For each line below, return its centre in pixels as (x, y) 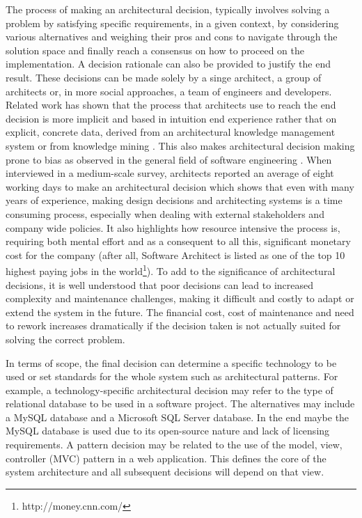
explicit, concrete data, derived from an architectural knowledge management (171, 132)
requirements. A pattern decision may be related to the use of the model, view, (174, 445)
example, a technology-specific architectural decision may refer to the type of (170, 390)
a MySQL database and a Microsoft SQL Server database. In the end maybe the (178, 417)
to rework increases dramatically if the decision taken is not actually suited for (173, 325)
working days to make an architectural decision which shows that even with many (180, 186)
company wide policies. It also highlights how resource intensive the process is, (173, 227)
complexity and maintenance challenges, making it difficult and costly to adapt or (180, 298)
